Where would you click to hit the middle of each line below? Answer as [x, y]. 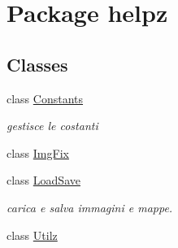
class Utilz [32, 235]
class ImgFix [38, 152]
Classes [37, 64]
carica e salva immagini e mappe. [90, 207]
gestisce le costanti [52, 126]
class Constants [45, 98]
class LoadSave [43, 180]
